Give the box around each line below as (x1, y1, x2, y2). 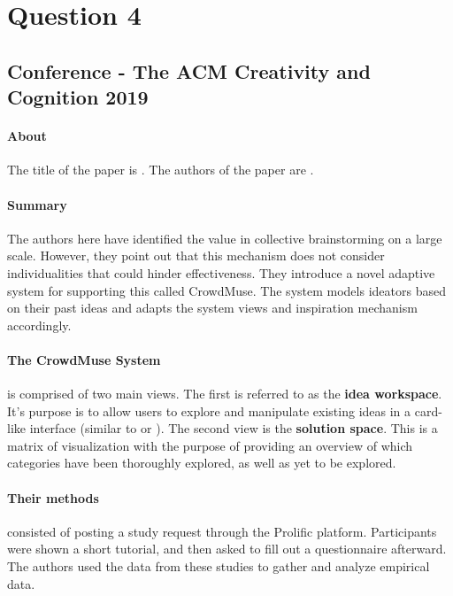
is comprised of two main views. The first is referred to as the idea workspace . (7, 384, 442, 403)
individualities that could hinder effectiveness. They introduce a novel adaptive (7, 263, 435, 282)
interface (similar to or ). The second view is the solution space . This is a (29, 419, 438, 437)
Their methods (7, 488, 99, 507)
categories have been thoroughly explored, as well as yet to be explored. (7, 453, 396, 472)
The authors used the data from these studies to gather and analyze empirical (7, 557, 430, 576)
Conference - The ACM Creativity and (7, 57, 371, 84)
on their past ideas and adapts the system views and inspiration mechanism (7, 298, 418, 317)
